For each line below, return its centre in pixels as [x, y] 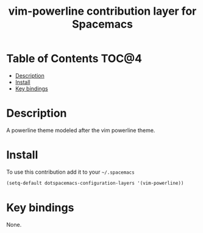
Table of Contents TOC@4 [74, 59]
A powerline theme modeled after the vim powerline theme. [81, 130]
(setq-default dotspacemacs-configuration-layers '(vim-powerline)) [95, 183]
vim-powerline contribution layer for [102, 11]
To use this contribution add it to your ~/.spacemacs [71, 172]
